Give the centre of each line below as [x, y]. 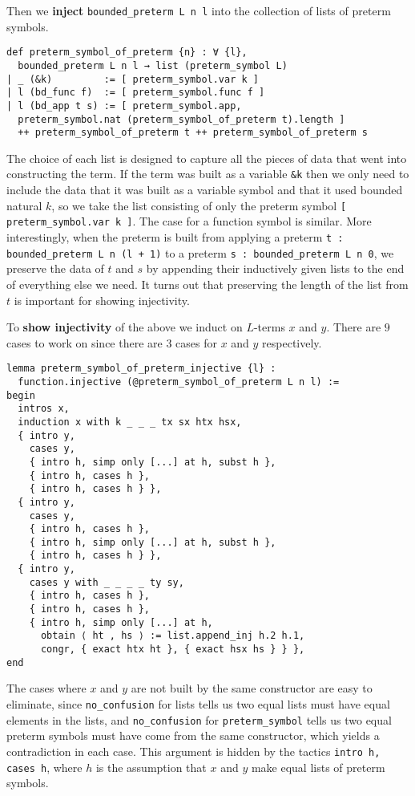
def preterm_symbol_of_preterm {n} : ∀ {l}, [127, 53]
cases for [196, 342]
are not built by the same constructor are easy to [252, 688]
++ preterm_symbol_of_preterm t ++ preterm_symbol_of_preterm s [193, 133]
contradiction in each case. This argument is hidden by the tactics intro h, [193, 751]
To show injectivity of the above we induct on [125, 327]
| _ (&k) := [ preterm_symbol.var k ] [133, 79]
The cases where [46, 688]
